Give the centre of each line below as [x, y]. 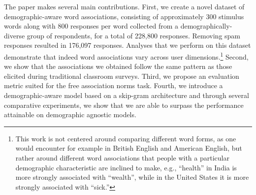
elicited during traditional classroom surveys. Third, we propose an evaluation [122, 76]
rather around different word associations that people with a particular [122, 157]
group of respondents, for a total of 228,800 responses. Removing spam [134, 35]
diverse [15, 35]
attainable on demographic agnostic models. [70, 114]
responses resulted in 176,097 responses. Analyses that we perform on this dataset [128, 45]
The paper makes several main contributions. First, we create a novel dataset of [124, 6]
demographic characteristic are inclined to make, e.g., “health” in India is [126, 167]
